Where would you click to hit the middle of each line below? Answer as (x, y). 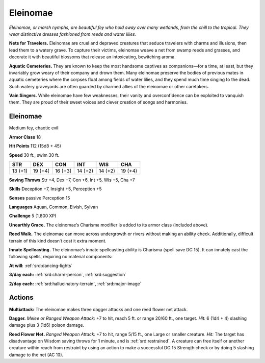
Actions (21, 298)
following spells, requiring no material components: (61, 257)
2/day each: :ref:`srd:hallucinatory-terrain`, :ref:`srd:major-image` (75, 284)
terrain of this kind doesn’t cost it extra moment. (58, 241)
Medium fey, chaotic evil (34, 128)
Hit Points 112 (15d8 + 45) (35, 146)
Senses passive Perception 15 (40, 198)
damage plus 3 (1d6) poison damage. (47, 325)
